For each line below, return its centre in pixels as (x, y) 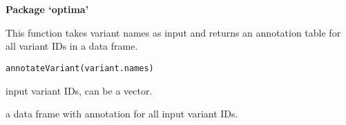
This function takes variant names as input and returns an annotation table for (173, 32)
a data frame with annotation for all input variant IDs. (122, 114)
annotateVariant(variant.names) (80, 68)
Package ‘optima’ (47, 9)
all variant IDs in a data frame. (72, 46)
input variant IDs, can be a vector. (79, 90)
